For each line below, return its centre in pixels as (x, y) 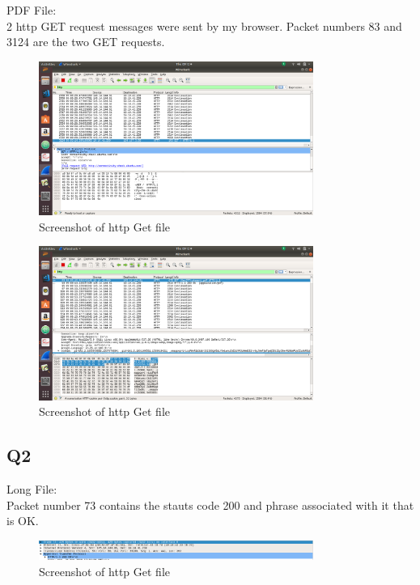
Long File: (32, 489)
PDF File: (32, 10)
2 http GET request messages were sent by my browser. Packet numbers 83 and (204, 25)
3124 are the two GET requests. (86, 42)
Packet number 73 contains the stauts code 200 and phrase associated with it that (210, 504)
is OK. (23, 521)
